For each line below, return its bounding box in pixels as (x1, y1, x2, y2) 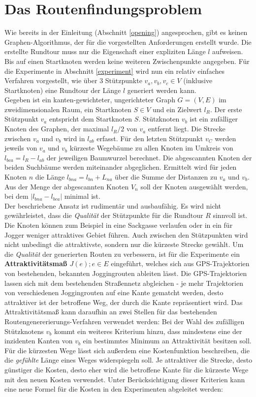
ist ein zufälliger (190, 114, 238, 124)
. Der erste (210, 104, 242, 114)
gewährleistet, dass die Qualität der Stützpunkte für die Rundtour (4, 210, 203, 220)
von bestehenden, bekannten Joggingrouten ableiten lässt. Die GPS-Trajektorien (4, 268, 247, 278)
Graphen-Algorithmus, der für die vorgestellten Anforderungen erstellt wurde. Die (4, 36, 252, 47)
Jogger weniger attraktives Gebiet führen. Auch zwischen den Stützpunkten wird (4, 229, 248, 240)
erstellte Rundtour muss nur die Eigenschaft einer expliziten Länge (4, 46, 206, 57)
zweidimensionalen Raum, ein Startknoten (4, 104, 131, 114)
